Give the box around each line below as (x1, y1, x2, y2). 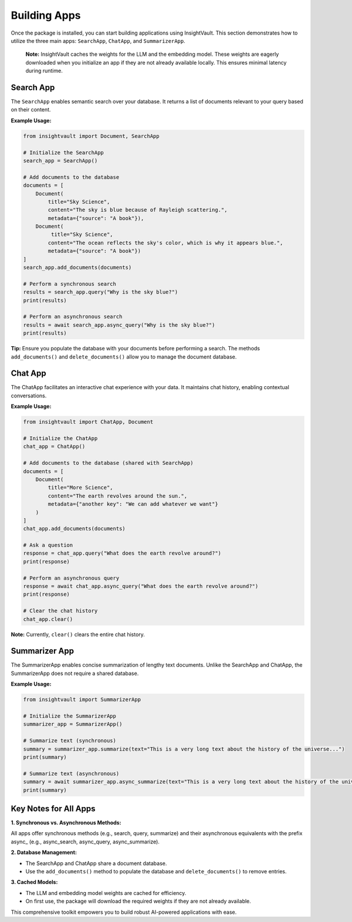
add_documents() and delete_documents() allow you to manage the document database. (11, 353, 237, 360)
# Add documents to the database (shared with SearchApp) (23, 460, 194, 467)
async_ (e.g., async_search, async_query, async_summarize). (11, 838, 160, 845)
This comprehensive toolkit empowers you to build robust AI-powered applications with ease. (11, 909, 237, 916)
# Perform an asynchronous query (23, 575, 120, 581)
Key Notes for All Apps (11, 803, 96, 813)
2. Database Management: (11, 849, 77, 856)
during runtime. (25, 67, 63, 75)
